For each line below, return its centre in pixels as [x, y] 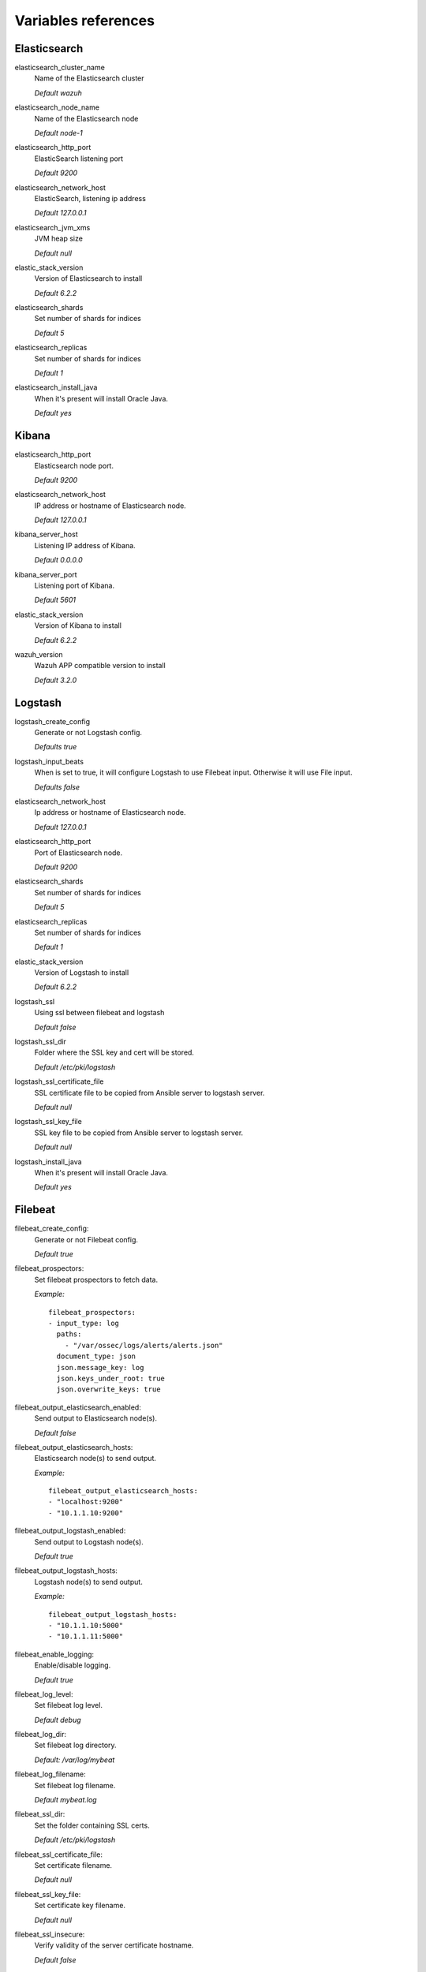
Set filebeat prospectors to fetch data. [96, 1279]
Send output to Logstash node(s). [89, 1541]
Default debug [58, 1720]
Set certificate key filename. [80, 1906]
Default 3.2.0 [56, 680]
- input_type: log [84, 1323]
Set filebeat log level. [68, 1705]
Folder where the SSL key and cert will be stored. [114, 1052]
